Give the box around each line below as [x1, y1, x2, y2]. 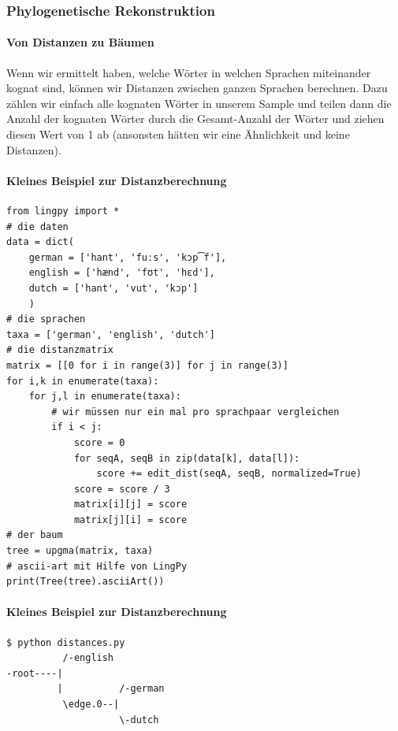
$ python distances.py [6, 636, 125, 648]
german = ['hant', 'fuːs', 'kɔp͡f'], [28, 251, 227, 263]
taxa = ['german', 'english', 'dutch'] [6, 328, 215, 340]
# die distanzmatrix [6, 344, 114, 356]
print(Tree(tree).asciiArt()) [6, 576, 165, 588]
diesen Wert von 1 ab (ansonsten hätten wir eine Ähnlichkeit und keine [6, 126, 350, 143]
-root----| [6, 667, 63, 679]
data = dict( [6, 236, 74, 248]
